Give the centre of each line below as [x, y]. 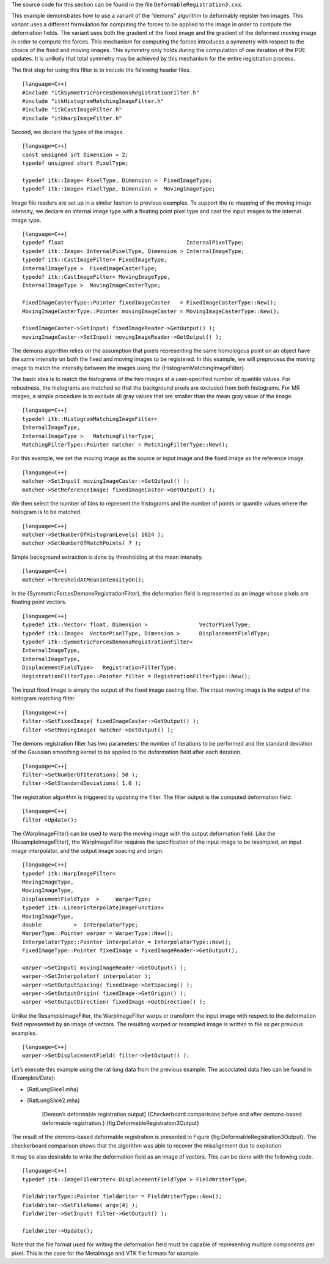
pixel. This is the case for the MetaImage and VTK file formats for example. [105, 1253]
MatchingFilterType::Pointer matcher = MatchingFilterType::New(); [125, 445]
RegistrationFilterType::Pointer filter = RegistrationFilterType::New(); [137, 676]
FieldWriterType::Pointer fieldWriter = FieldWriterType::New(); [122, 1197]
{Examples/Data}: [34, 1078]
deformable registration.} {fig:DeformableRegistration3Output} [121, 1123]
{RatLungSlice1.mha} [53, 1089]
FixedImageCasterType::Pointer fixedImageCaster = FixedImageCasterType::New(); [149, 303]
